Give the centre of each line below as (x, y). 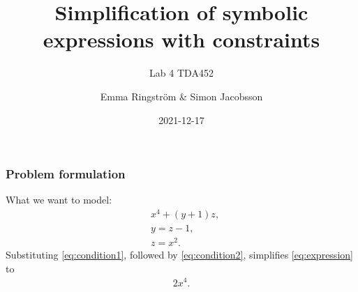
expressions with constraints (181, 39)
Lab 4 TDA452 (181, 73)
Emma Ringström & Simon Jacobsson (181, 96)
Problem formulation (66, 174)
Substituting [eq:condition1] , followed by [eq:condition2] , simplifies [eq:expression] (179, 255)
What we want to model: (59, 200)
